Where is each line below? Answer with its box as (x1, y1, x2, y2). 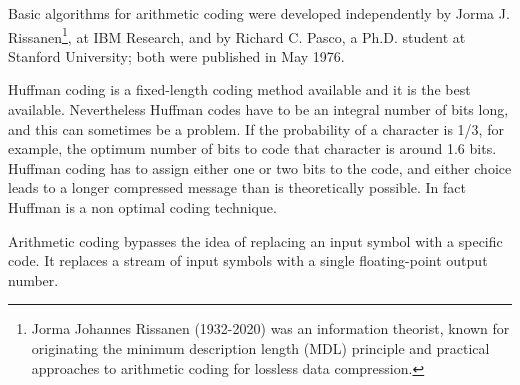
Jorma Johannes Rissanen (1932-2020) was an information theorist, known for (31, 318, 510, 339)
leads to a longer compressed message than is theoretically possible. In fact (8, 177, 467, 198)
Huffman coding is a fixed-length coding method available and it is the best (8, 79, 471, 100)
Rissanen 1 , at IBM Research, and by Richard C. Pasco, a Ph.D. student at (8, 23, 466, 47)
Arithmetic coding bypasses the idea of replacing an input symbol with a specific (8, 230, 503, 251)
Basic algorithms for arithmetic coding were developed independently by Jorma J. (8, 3, 510, 23)
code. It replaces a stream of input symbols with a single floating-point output (8, 250, 488, 271)
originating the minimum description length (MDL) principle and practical (31, 337, 490, 358)
